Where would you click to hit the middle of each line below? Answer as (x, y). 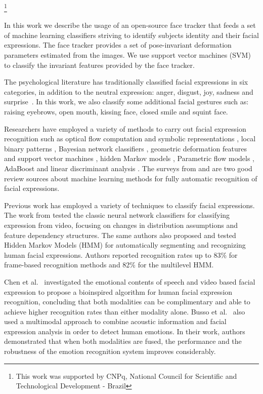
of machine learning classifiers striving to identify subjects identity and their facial (131, 35)
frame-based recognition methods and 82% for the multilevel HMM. (109, 265)
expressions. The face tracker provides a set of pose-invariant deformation (118, 45)
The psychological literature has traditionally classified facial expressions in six (126, 82)
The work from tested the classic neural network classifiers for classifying (117, 215)
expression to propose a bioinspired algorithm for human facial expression (118, 291)
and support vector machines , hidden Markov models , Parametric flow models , (129, 158)
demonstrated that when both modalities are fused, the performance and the (123, 341)
